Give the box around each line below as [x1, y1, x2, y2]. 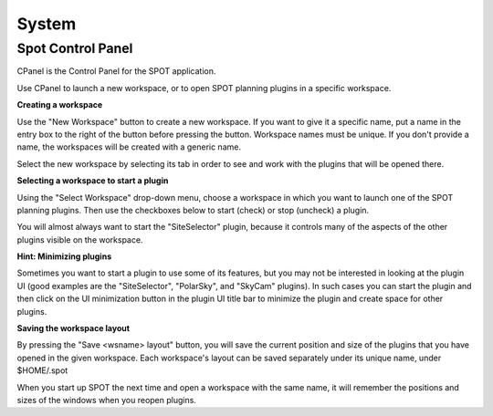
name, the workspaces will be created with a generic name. [16, 141, 242, 152]
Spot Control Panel [16, 40, 133, 57]
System [16, 14, 77, 34]
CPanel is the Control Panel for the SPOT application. [16, 66, 216, 77]
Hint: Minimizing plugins [16, 251, 112, 262]
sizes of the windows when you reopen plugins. [16, 394, 196, 405]
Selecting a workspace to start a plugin [16, 175, 169, 186]
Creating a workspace [16, 99, 103, 110]
